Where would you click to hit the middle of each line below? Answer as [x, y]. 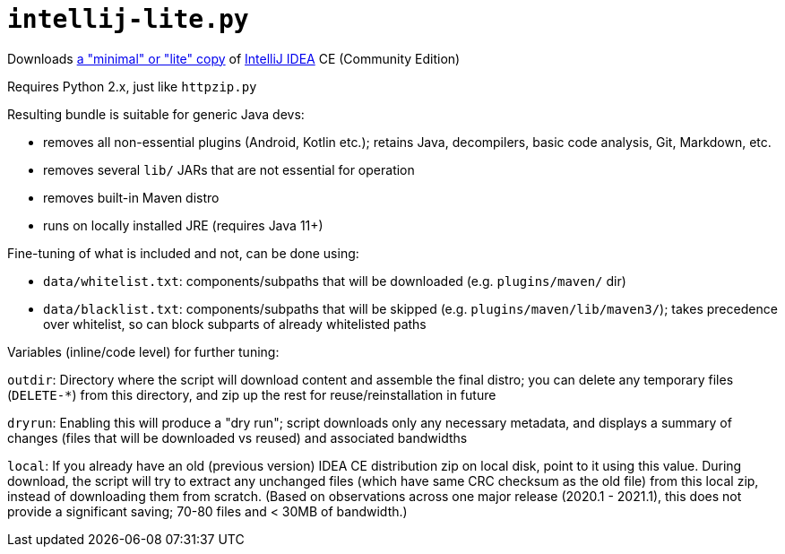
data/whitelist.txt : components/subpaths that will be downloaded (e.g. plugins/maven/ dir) [335, 281]
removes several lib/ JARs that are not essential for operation [229, 169]
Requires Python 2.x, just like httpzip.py [132, 86]
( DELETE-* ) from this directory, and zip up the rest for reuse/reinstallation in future [252, 394]
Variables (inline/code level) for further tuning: [143, 351]
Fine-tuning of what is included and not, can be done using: [183, 253]
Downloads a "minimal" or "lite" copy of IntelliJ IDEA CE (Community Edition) [234, 58]
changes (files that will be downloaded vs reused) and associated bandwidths [237, 437]
